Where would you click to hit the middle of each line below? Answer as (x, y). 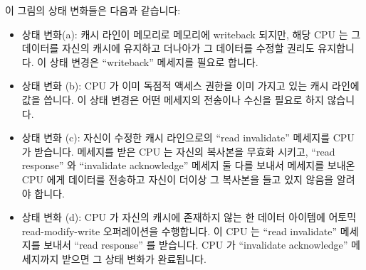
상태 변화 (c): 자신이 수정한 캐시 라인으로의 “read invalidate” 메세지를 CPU (188, 137)
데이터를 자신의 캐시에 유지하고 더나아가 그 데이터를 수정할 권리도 (168, 48)
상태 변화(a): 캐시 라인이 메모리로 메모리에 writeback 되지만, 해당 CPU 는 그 (191, 34)
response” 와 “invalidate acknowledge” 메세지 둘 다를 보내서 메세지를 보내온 (188, 165)
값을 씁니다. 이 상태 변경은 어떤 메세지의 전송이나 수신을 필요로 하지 (173, 99)
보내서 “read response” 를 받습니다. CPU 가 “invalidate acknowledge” (196, 245)
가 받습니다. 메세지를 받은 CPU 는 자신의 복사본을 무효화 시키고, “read (178, 151)
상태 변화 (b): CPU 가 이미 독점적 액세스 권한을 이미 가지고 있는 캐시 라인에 (190, 86)
